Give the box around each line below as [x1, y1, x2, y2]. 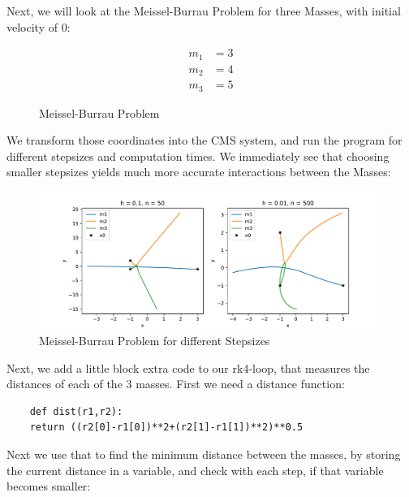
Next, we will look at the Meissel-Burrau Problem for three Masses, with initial [6, 2, 401, 19]
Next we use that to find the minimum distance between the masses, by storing [6, 445, 401, 462]
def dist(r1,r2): [29, 405, 123, 417]
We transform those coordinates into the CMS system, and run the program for [6, 132, 403, 149]
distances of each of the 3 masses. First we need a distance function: [6, 375, 345, 392]
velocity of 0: [6, 18, 71, 35]
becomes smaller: [6, 478, 91, 495]
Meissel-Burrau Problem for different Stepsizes [39, 331, 270, 348]
